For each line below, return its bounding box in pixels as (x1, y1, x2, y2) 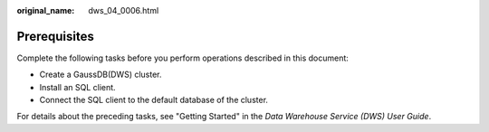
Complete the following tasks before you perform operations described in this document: (16, 52, 349, 63)
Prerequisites (16, 28, 94, 44)
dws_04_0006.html (88, 5, 159, 15)
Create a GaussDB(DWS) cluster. (39, 69, 162, 80)
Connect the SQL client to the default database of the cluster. (39, 95, 269, 106)
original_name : (16, 5, 75, 15)
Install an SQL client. (39, 81, 117, 92)
